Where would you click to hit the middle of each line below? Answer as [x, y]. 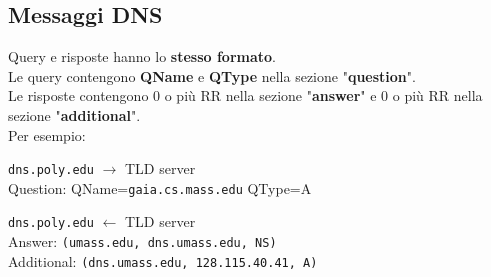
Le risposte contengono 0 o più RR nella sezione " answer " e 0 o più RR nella [245, 95]
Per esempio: [47, 134]
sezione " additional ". [74, 114]
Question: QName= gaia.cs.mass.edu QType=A [160, 187]
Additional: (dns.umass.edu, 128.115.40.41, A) [163, 260]
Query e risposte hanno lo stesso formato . [142, 56]
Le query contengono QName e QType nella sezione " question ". [212, 75]
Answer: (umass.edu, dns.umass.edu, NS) [142, 241]
